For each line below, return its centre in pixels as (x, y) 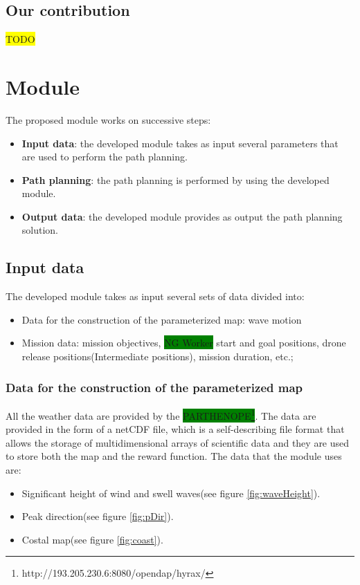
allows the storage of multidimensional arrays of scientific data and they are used (178, 442)
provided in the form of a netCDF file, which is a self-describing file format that (175, 429)
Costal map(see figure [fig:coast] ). (92, 539)
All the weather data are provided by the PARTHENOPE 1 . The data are (161, 414)
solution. (40, 230)
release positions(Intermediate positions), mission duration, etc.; (157, 356)
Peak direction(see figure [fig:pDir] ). (98, 516)
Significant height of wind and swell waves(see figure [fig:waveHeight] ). (171, 493)
